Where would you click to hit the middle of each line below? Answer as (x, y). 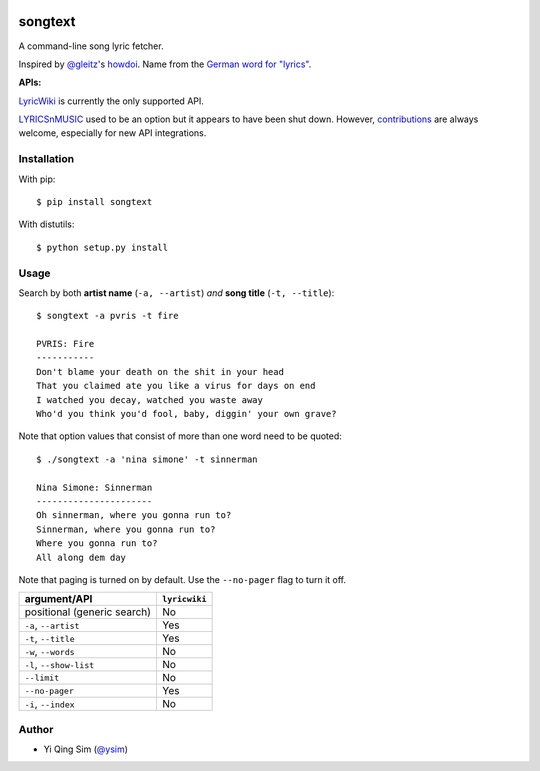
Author (36, 729)
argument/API (58, 599)
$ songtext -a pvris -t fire (107, 316)
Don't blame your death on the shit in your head (160, 371)
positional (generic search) (88, 612)
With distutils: (46, 224)
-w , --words (49, 652)
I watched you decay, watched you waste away (150, 399)
